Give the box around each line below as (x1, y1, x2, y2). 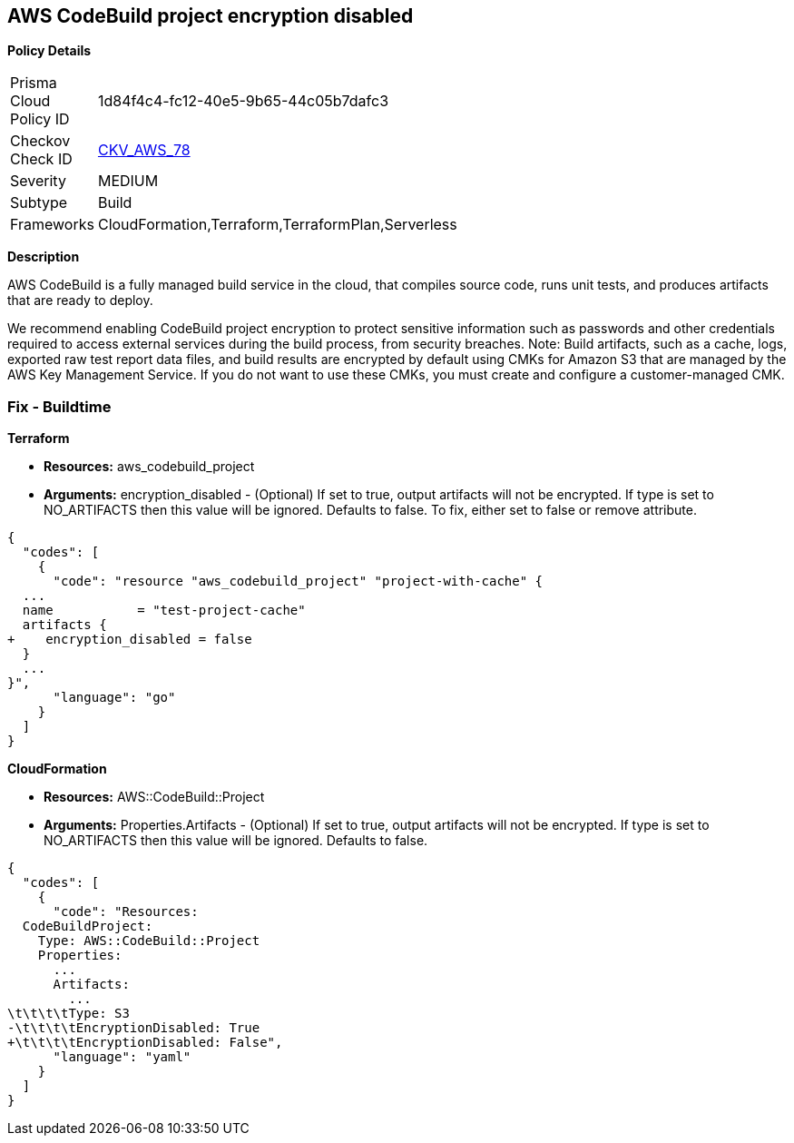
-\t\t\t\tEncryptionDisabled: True (7, 1020, 260, 1036)
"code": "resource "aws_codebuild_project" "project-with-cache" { (53, 574, 544, 589)
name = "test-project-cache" (22, 603, 306, 618)
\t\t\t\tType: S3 (7, 1006, 130, 1021)
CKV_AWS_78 (97, 141, 191, 160)
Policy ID (10, 110, 70, 129)
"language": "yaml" (53, 1049, 191, 1065)
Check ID (10, 150, 73, 169)
